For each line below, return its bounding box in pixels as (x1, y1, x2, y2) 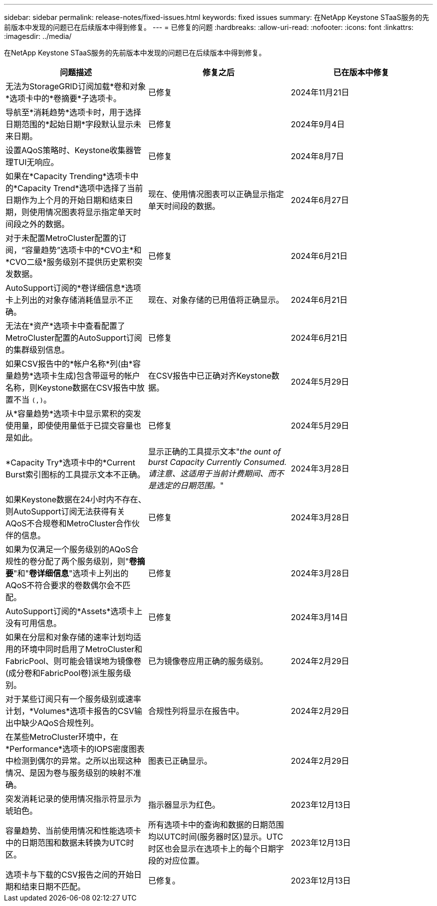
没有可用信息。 (5, 618, 62, 628)
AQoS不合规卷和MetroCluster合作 (5, 518, 132, 528)
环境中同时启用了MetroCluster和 (21, 644, 143, 654)
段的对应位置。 (148, 856, 204, 866)
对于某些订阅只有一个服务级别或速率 (5, 694, 142, 704)
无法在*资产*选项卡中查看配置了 (5, 321, 126, 331)
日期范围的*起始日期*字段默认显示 (5, 119, 134, 129)
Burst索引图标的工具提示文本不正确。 (5, 469, 145, 479)
